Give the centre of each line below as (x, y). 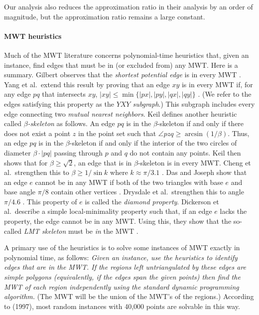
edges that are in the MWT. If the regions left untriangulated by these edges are (125, 267)
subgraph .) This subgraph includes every (194, 103)
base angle (20, 192)
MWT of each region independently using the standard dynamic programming (122, 286)
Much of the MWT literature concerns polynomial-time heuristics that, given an (127, 55)
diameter (17, 152)
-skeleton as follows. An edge (71, 123)
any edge (17, 94)
